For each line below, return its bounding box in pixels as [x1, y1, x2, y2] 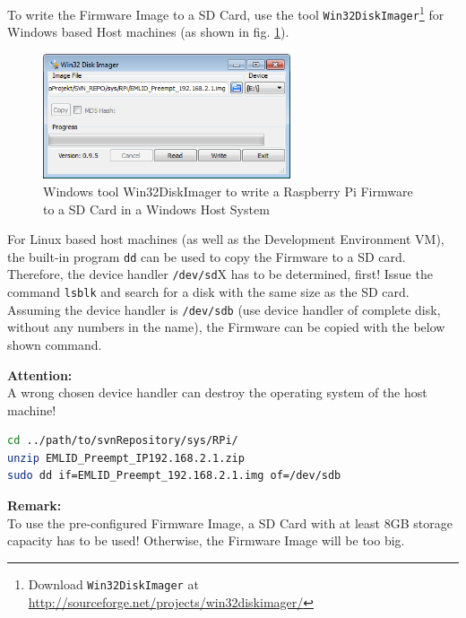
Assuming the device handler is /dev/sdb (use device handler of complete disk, [7, 300, 441, 318]
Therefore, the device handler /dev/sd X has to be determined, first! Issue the [7, 265, 433, 283]
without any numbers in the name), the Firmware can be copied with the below [7, 318, 445, 336]
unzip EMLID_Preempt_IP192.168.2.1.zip [7, 451, 245, 465]
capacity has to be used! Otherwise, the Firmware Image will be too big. [7, 531, 405, 550]
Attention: [7, 365, 73, 384]
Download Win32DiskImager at [28, 574, 199, 593]
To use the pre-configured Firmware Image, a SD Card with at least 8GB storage [7, 513, 453, 532]
